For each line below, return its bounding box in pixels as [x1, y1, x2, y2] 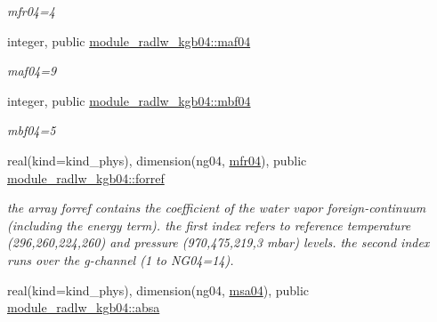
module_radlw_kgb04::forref [7, 168, 165, 187]
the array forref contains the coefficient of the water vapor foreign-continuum [7, 198, 426, 217]
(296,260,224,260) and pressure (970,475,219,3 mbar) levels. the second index [7, 233, 430, 252]
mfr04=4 [7, 2, 55, 20]
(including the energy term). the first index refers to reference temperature [7, 215, 411, 234]
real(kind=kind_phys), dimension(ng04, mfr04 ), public [7, 150, 307, 169]
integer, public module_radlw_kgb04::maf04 [7, 31, 251, 50]
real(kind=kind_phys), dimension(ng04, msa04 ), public [7, 280, 310, 299]
